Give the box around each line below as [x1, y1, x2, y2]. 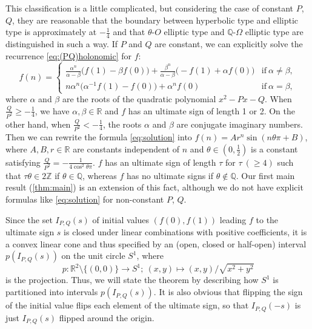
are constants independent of [73, 142, 180, 155]
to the [256, 213, 279, 226]
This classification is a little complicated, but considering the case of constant [5, 2, 293, 14]
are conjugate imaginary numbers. [176, 117, 303, 130]
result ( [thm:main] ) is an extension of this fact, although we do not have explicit [5, 181, 304, 194]
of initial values [92, 213, 150, 226]
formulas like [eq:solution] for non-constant [5, 193, 164, 206]
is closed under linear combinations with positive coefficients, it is [64, 226, 307, 238]
